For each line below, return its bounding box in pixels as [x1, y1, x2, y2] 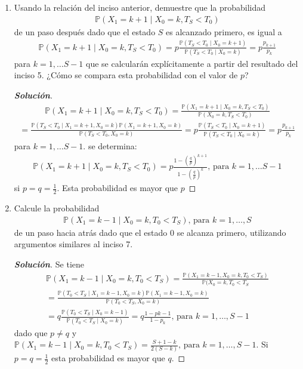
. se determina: [83, 139, 137, 152]
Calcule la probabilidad [14, 202, 100, 214]
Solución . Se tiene [14, 257, 85, 270]
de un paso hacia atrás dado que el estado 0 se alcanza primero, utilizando [14, 226, 286, 238]
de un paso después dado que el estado [14, 25, 156, 38]
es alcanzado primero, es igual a [166, 25, 282, 38]
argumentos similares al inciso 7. [14, 238, 133, 250]
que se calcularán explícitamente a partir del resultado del [86, 57, 298, 69]
